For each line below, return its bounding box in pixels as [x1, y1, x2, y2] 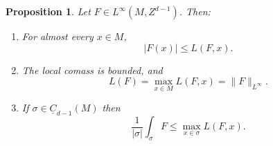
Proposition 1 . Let [6, 4, 91, 18]
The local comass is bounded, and [21, 62, 163, 77]
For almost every [21, 29, 94, 43]
